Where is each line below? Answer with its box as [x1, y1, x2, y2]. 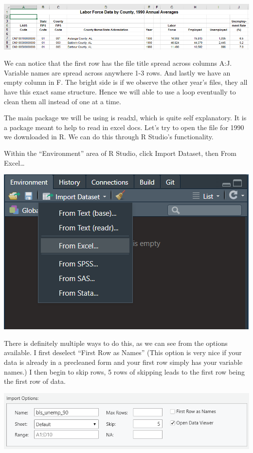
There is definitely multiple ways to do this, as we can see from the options [4, 338, 228, 348]
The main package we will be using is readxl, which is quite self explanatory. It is [4, 113, 247, 123]
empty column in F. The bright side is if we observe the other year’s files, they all [4, 77, 248, 87]
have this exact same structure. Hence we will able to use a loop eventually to [4, 86, 236, 96]
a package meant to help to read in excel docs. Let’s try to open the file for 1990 [4, 122, 244, 132]
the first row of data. [4, 376, 66, 386]
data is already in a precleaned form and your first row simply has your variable [4, 357, 243, 367]
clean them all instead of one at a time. [4, 96, 121, 106]
